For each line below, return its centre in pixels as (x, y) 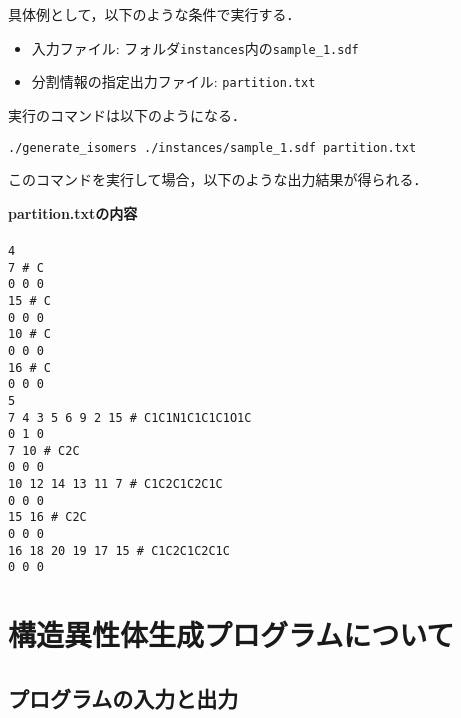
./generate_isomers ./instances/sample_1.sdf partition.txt (212, 147)
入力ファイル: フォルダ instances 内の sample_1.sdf (195, 47)
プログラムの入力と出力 (123, 697)
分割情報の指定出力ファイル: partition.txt (173, 81)
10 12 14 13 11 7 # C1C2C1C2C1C (115, 484)
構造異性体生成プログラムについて (231, 634)
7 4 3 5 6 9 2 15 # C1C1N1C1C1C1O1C (130, 417)
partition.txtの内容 (73, 212)
